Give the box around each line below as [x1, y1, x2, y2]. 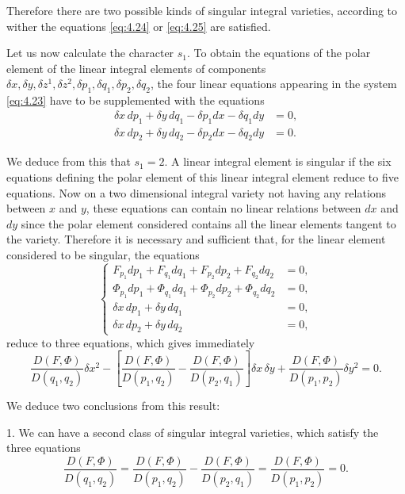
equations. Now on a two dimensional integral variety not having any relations [6, 184, 387, 201]
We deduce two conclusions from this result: [6, 397, 220, 414]
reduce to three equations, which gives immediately [6, 334, 255, 350]
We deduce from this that [6, 153, 131, 170]
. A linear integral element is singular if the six [164, 153, 392, 170]
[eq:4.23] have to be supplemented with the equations [6, 92, 265, 109]
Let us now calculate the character [6, 44, 174, 61]
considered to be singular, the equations [6, 246, 200, 262]
